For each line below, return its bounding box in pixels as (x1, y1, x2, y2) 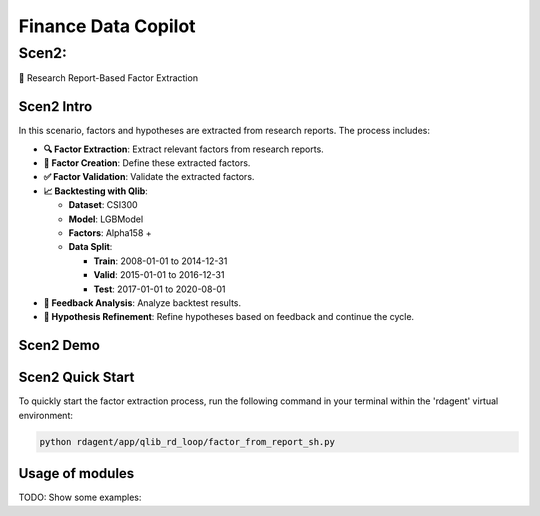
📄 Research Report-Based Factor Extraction (18, 72, 199, 84)
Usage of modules (18, 465, 135, 482)
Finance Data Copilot (18, 15, 196, 37)
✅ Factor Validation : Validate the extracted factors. (43, 171, 255, 183)
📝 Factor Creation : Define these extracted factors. (43, 157, 251, 169)
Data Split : (68, 241, 113, 253)
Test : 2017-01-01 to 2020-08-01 (93, 283, 226, 295)
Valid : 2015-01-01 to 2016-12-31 (93, 269, 225, 281)
